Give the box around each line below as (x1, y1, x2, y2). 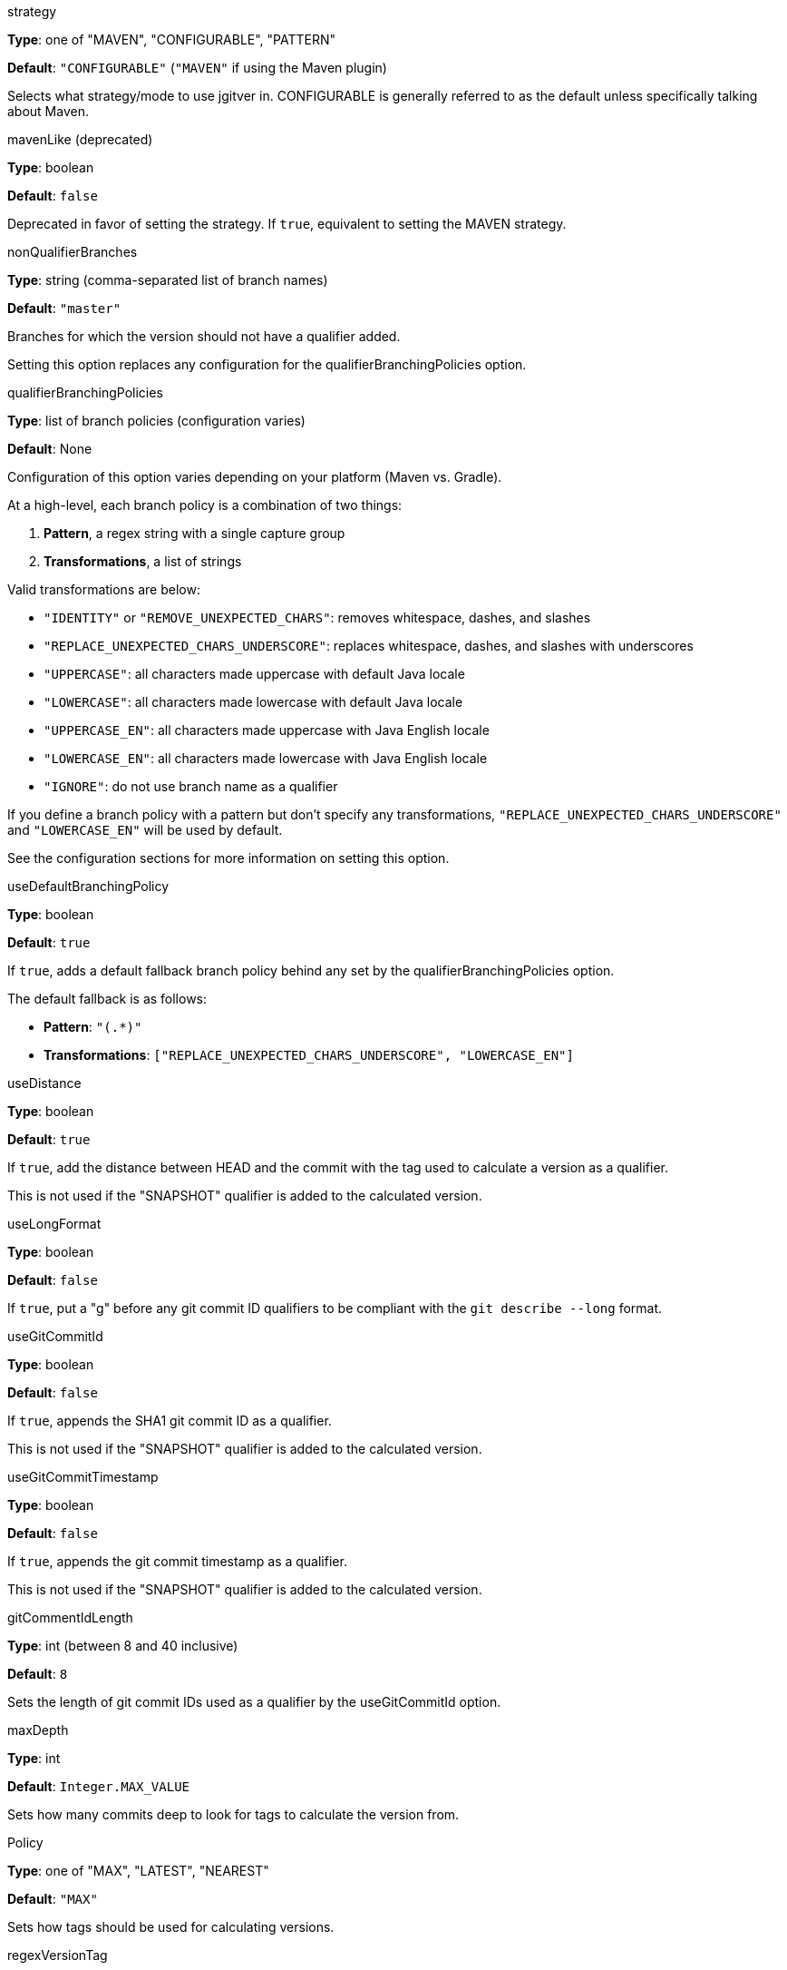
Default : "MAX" (7, 1891, 98, 1906)
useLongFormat (7, 1216, 102, 1231)
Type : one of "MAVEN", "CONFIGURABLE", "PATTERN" (7, 32, 336, 47)
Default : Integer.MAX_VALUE (7, 1779, 189, 1794)
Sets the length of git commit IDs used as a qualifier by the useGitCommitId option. (7, 1694, 501, 1710)
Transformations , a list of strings (44, 554, 242, 569)
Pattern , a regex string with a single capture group (44, 525, 345, 541)
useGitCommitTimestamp (7, 1469, 159, 1485)
